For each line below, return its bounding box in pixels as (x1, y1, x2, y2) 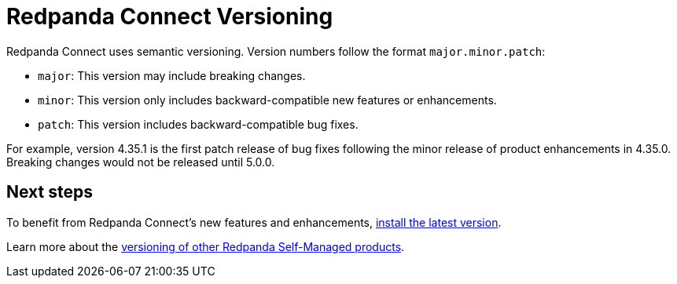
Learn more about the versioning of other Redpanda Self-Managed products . (6, 239, 405, 253)
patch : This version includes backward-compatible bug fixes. (38, 117, 359, 131)
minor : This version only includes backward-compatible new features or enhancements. (38, 93, 497, 107)
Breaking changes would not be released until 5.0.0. (6, 155, 275, 169)
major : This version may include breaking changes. (38, 68, 306, 82)
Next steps (6, 182, 93, 202)
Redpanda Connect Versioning (6, 3, 333, 30)
